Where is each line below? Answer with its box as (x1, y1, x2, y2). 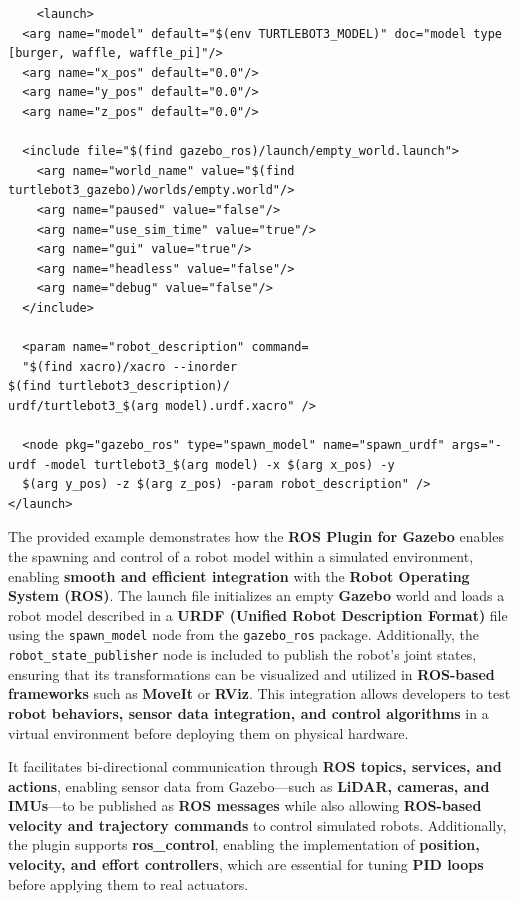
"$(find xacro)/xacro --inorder (22, 359, 238, 374)
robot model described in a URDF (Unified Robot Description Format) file (8, 604, 508, 625)
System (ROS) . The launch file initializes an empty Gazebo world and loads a (8, 585, 505, 606)
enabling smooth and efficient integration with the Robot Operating (8, 565, 470, 586)
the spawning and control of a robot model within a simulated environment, (8, 546, 474, 567)
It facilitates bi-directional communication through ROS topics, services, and (8, 756, 502, 777)
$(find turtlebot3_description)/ (8, 379, 230, 394)
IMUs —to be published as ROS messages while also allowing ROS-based (8, 795, 482, 816)
